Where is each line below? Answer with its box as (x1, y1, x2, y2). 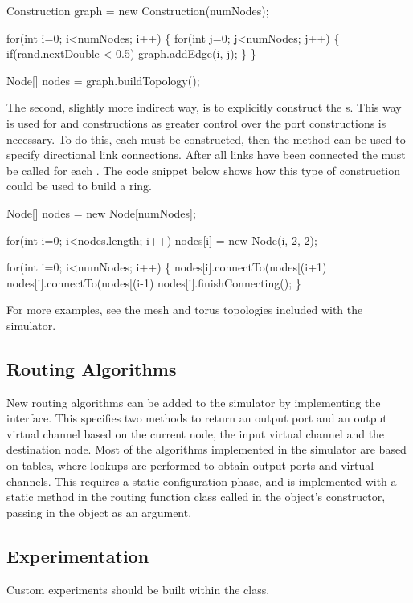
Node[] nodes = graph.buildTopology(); (6, 71, 200, 88)
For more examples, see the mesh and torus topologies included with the (6, 301, 363, 318)
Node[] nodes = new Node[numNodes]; (6, 204, 196, 221)
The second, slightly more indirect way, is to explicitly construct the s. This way (6, 99, 402, 116)
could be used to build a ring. (6, 177, 152, 194)
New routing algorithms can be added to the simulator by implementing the (6, 393, 381, 410)
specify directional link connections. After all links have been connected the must (6, 146, 406, 163)
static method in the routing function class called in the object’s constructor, (6, 488, 386, 505)
